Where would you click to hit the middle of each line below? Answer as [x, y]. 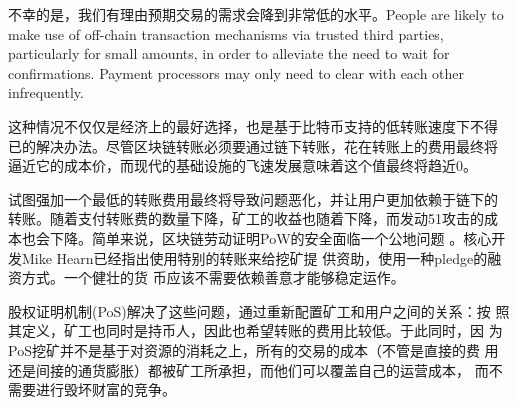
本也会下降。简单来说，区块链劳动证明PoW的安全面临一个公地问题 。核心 [250, 237]
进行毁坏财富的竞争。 [105, 389]
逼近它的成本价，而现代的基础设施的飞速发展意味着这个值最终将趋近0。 [242, 165]
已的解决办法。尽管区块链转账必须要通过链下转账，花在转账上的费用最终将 [253, 145]
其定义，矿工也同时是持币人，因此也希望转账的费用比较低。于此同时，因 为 [255, 330]
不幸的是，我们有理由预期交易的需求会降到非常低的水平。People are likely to [256, 14]
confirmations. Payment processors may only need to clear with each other [236, 72]
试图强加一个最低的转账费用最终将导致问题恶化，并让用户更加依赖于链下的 [253, 198]
